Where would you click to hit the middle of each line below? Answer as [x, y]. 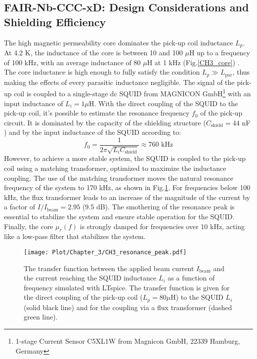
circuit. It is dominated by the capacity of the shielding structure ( [105, 122]
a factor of [20, 207]
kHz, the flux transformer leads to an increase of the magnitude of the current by [127, 197]
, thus [241, 72]
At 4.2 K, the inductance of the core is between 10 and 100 [93, 53]
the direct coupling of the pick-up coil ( [83, 297]
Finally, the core [29, 226]
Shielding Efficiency [55, 21]
